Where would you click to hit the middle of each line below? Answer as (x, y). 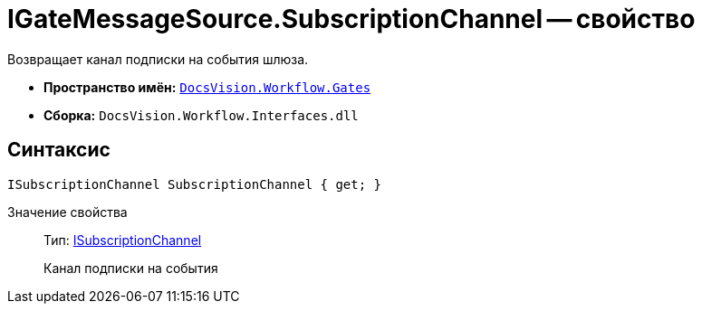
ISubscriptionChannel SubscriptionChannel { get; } (195, 184)
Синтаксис (59, 150)
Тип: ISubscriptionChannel (123, 240)
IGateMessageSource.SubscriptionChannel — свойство (351, 19)
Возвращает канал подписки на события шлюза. (158, 59)
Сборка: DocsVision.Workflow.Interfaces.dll (201, 115)
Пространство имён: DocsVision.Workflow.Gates (207, 87)
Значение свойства (67, 212)
